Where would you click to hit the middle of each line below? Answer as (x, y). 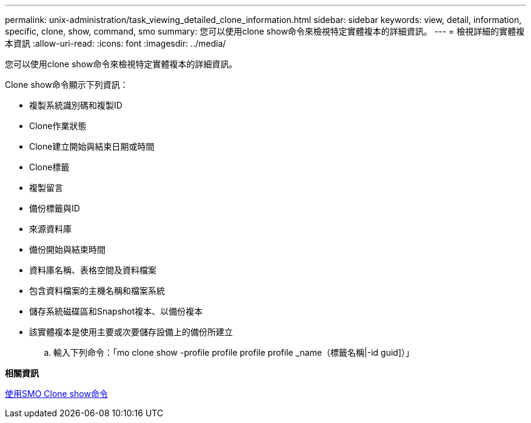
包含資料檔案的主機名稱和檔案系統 (97, 291)
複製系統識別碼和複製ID (76, 105)
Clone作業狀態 (58, 126)
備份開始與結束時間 (67, 249)
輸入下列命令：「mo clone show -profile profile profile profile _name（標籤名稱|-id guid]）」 (234, 352)
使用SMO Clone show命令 (56, 394)
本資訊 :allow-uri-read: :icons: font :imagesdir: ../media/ (115, 43)
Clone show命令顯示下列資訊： (67, 85)
